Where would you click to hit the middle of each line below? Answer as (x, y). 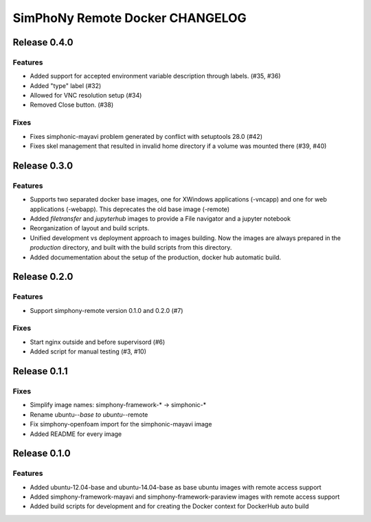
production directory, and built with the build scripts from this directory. (131, 248)
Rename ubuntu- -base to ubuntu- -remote (89, 414)
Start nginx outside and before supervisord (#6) (98, 342)
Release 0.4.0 (43, 42)
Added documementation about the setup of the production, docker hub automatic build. (156, 257)
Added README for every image (76, 434)
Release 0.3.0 (43, 165)
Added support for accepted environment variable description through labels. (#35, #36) (155, 76)
